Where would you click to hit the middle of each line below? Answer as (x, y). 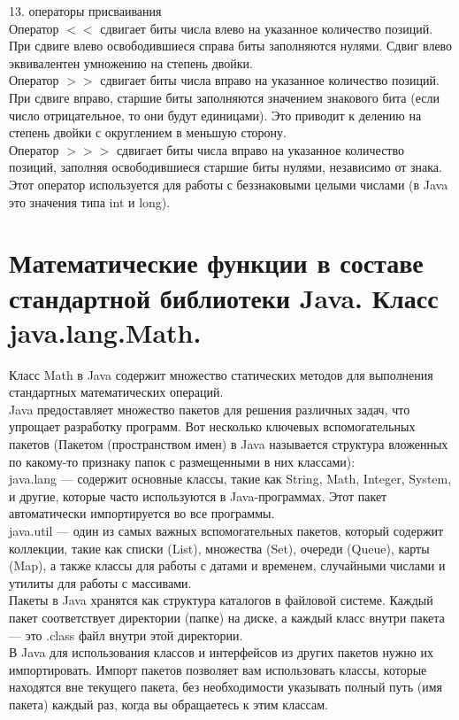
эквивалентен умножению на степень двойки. (131, 62)
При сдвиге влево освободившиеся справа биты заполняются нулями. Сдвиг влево (231, 46)
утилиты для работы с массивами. (100, 582)
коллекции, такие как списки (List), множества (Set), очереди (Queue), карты (219, 548)
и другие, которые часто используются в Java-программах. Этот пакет (198, 495)
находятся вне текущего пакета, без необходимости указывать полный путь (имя (226, 687)
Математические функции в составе (216, 263)
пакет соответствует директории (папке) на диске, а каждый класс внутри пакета (227, 617)
